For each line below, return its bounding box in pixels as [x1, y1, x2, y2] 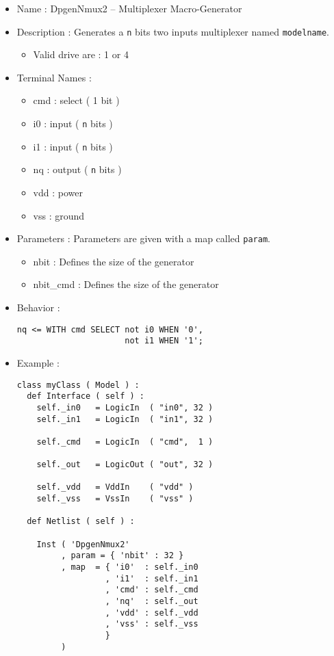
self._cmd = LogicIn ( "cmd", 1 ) [36, 436, 214, 447]
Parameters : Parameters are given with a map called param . [16, 231, 270, 246]
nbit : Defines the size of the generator [33, 254, 194, 268]
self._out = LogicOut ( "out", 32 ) [36, 460, 214, 470]
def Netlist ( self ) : [27, 516, 135, 527]
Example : [16, 355, 60, 369]
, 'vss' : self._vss [105, 619, 198, 629]
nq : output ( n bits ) [33, 162, 122, 176]
